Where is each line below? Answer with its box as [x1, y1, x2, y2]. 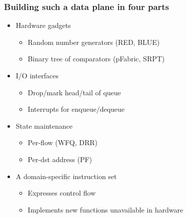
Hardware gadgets [15, 20, 71, 30]
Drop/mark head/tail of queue [27, 87, 121, 97]
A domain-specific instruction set [15, 171, 117, 181]
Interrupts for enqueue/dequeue [27, 104, 125, 114]
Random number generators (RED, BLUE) [27, 36, 160, 47]
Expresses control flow [27, 188, 96, 198]
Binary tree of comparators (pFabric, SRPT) [27, 53, 165, 64]
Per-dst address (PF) [27, 154, 92, 164]
